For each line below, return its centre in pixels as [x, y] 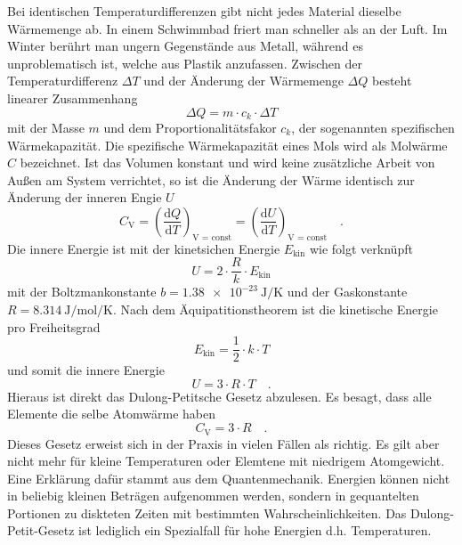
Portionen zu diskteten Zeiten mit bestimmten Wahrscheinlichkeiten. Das [207, 512]
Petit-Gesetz [41, 530]
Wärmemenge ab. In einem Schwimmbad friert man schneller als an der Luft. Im [227, 28]
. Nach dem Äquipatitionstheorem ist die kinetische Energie [275, 309]
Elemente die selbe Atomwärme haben [111, 414]
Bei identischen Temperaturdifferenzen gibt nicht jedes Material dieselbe [204, 11]
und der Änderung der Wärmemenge [243, 81]
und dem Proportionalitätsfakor [190, 128]
